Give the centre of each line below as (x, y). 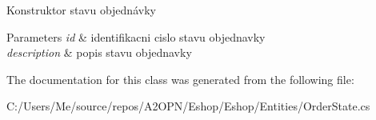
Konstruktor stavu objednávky (81, 10)
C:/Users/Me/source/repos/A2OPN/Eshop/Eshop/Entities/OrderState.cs (188, 106)
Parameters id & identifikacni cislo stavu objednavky (136, 36)
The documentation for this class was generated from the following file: (180, 79)
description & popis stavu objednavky (99, 52)
